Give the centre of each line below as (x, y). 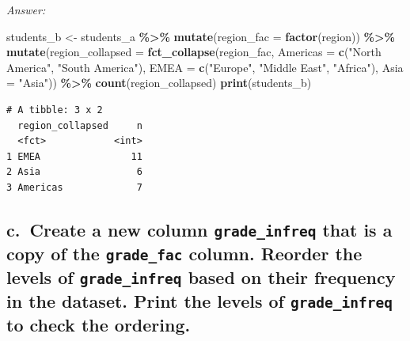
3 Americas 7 (74, 187)
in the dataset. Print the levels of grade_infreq (199, 300)
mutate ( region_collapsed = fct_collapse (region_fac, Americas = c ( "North (194, 52)
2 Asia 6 (74, 172)
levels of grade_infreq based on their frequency (201, 277)
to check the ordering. (99, 324)
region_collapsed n (80, 125)
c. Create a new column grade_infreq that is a (199, 229)
